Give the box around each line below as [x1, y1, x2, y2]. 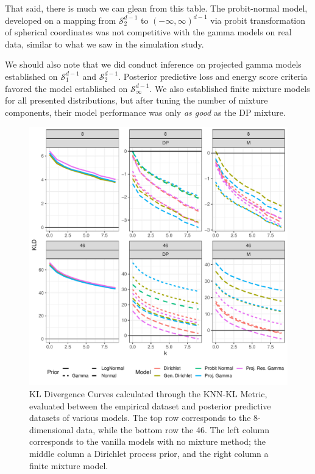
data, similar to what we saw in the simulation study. [5, 37, 204, 50]
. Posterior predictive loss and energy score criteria [118, 69, 308, 82]
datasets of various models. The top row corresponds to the [29, 411, 251, 424]
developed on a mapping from [5, 13, 116, 26]
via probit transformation [210, 13, 306, 26]
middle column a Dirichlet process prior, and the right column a [29, 447, 269, 459]
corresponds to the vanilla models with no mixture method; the [29, 435, 266, 448]
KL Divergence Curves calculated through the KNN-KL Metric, [29, 387, 267, 400]
